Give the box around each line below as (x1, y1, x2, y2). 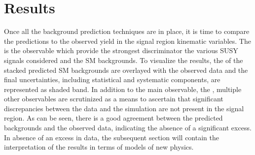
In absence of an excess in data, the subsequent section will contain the (4, 132, 219, 142)
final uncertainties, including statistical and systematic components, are (4, 74, 220, 85)
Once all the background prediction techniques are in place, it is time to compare (4, 26, 250, 36)
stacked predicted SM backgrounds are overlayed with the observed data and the (4, 64, 248, 75)
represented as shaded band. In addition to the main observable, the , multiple (4, 84, 242, 94)
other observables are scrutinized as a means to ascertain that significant (4, 93, 223, 104)
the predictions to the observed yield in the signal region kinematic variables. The (4, 35, 251, 46)
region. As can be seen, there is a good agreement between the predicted (4, 113, 223, 123)
